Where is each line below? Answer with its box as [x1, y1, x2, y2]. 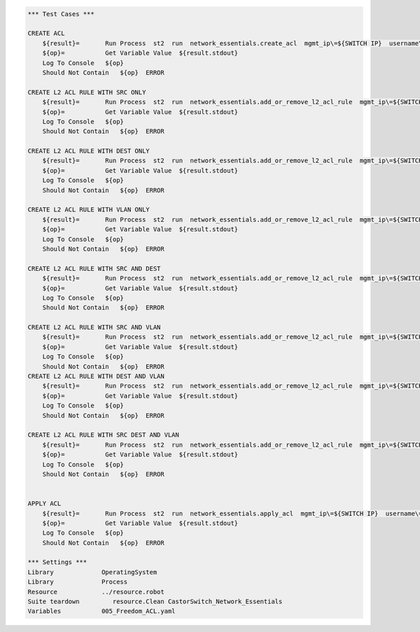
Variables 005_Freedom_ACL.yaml [27, 608, 176, 615]
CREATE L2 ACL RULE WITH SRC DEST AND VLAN [27, 431, 180, 439]
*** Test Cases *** [27, 10, 94, 17]
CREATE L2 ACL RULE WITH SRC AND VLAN [27, 323, 161, 332]
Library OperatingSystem [27, 568, 157, 576]
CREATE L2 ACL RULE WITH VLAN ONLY [27, 206, 150, 213]
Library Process [27, 578, 128, 586]
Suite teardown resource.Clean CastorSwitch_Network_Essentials [27, 598, 283, 605]
